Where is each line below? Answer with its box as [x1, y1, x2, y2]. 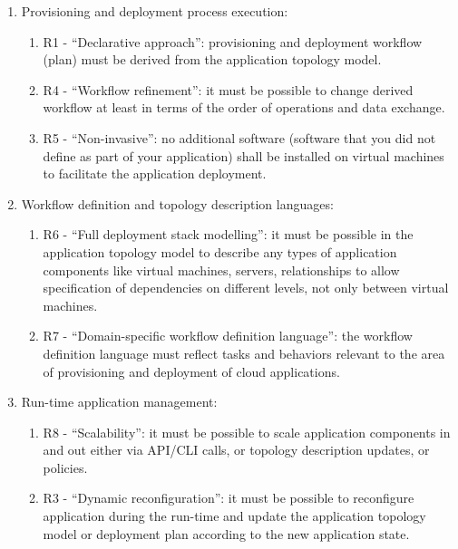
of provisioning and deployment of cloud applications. [43, 361, 340, 380]
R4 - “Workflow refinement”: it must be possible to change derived [43, 80, 414, 99]
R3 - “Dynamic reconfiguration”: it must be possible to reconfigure [43, 488, 414, 507]
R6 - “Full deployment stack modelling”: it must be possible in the [43, 225, 414, 244]
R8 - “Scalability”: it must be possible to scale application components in [43, 422, 451, 441]
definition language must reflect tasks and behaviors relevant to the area [43, 343, 445, 362]
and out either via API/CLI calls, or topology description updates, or [43, 440, 430, 459]
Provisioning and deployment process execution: [21, 2, 288, 20]
